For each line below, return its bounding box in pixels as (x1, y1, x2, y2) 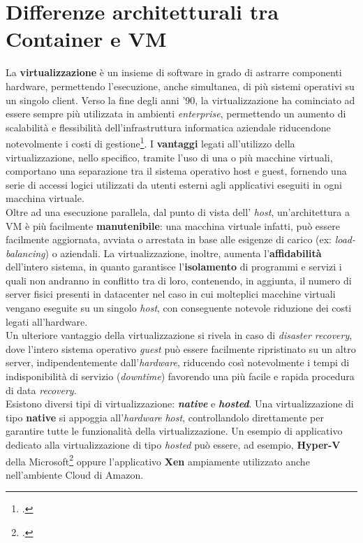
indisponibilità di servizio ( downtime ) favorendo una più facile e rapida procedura (6, 369, 355, 384)
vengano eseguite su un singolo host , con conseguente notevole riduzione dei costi (6, 301, 352, 315)
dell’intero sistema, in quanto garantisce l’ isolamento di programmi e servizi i (6, 259, 342, 274)
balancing (6, 245, 45, 260)
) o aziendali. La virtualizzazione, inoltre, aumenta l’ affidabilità (45, 245, 322, 260)
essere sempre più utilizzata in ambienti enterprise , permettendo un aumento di (6, 106, 346, 121)
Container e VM (6, 24, 167, 53)
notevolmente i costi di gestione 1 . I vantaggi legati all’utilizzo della (6, 134, 295, 150)
